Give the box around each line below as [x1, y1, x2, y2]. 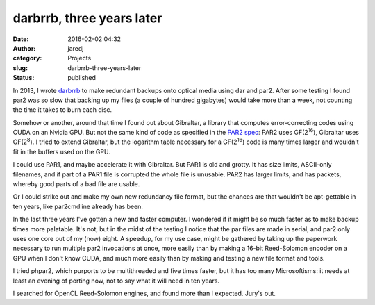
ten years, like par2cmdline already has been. [12, 202, 144, 211]
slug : [12, 63, 28, 72]
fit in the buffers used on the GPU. [12, 147, 110, 156]
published [67, 74, 97, 82]
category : [12, 54, 42, 63]
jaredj [67, 44, 84, 52]
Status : [12, 74, 35, 82]
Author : [12, 44, 36, 52]
